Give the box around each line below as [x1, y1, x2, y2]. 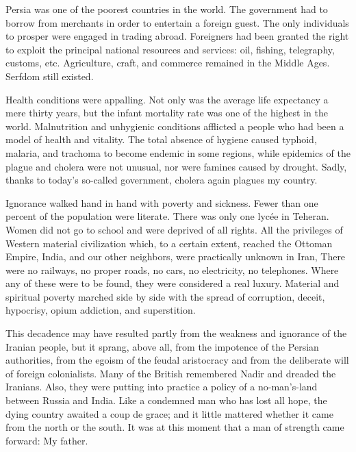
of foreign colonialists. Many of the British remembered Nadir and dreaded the [5, 366, 336, 380]
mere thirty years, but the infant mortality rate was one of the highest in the [5, 105, 328, 120]
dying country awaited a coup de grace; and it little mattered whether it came [5, 406, 333, 420]
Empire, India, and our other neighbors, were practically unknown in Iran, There [5, 249, 346, 264]
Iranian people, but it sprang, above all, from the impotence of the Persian [5, 339, 319, 353]
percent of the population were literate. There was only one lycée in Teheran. [5, 209, 329, 223]
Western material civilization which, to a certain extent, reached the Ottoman [5, 236, 333, 250]
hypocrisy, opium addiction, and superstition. [5, 303, 196, 317]
